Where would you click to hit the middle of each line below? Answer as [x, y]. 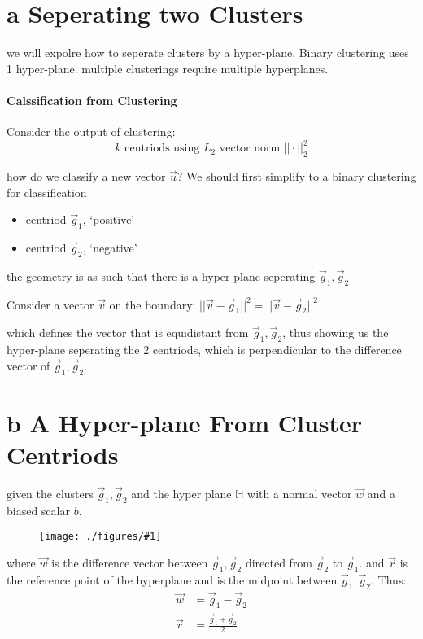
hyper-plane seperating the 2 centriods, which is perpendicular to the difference [204, 350]
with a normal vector [300, 493]
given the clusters [50, 493]
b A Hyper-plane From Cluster [185, 422]
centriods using [162, 149]
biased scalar [38, 510]
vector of [28, 365]
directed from [279, 562]
